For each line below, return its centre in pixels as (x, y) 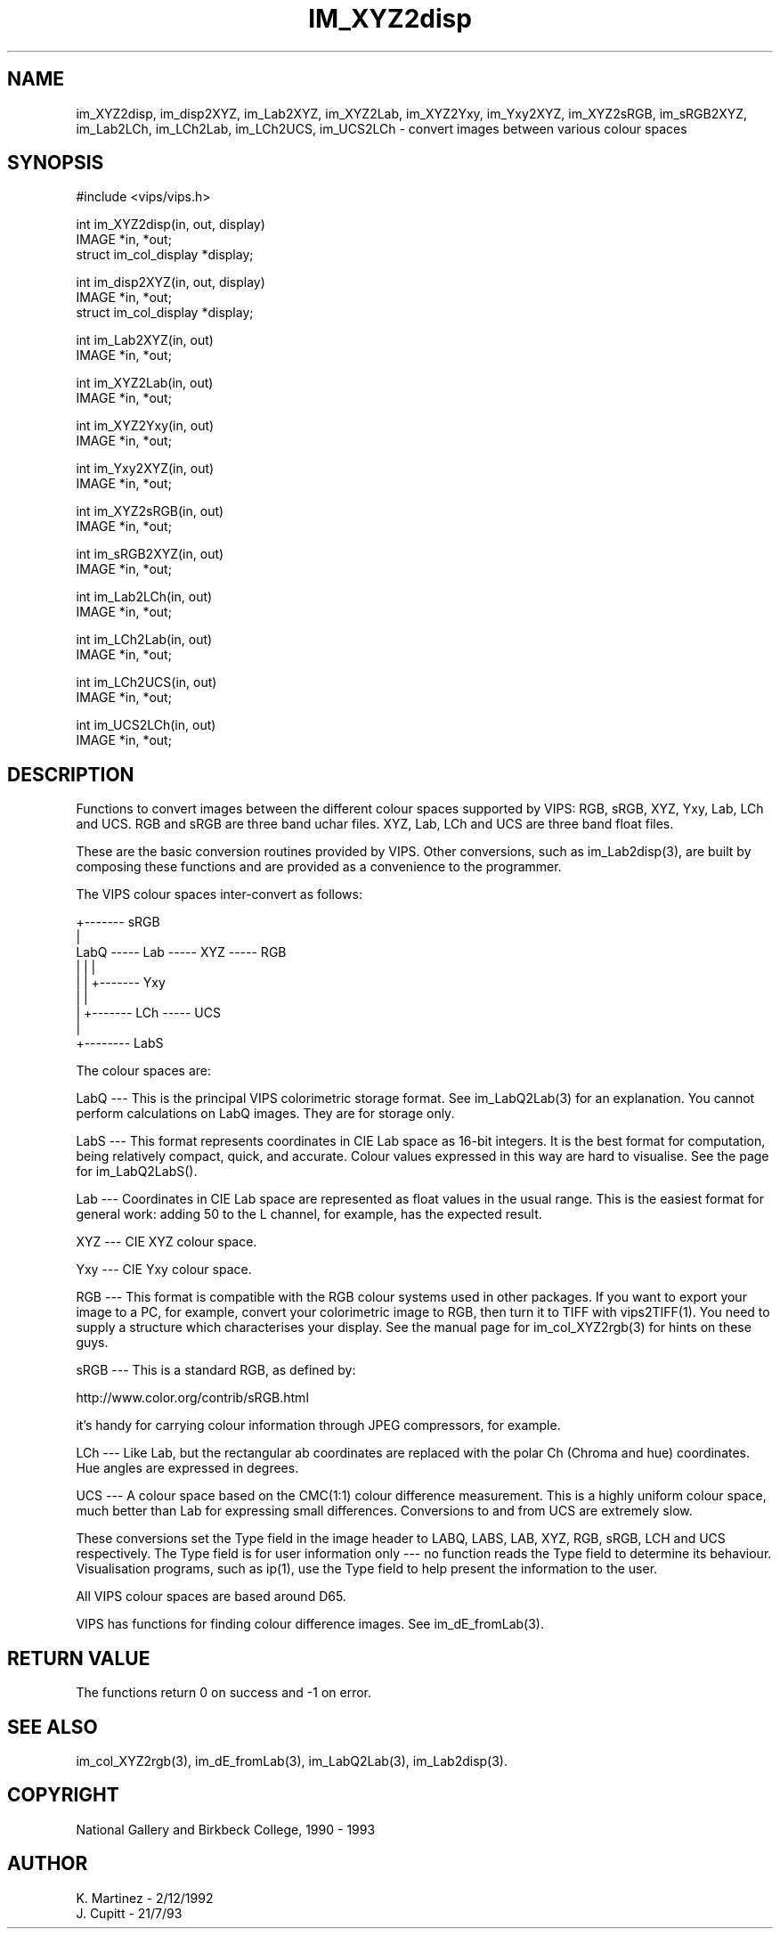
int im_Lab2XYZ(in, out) (145, 340)
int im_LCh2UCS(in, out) (146, 682)
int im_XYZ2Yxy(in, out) (145, 426)
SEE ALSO (53, 1727)
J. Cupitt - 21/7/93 (129, 1913)
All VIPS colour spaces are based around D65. (211, 1597)
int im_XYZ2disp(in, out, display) (171, 225)
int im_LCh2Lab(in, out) (144, 640)
